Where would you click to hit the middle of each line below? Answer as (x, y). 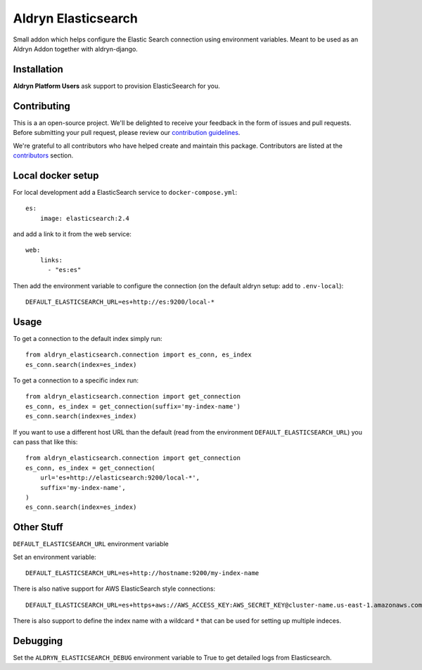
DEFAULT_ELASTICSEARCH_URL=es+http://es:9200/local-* (120, 302)
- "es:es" (64, 270)
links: (51, 260)
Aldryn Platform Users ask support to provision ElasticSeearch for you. (117, 86)
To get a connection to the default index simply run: (88, 338)
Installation (38, 69)
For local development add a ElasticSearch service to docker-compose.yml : (125, 192)
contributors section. (43, 155)
